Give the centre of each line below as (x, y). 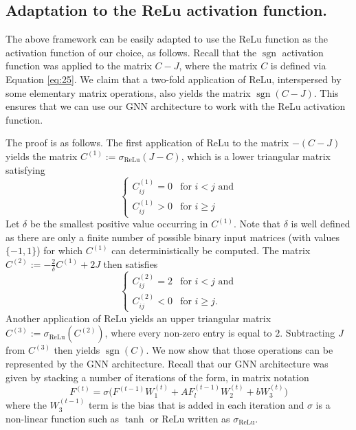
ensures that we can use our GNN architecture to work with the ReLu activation (176, 106)
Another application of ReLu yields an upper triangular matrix (138, 318)
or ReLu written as (190, 418)
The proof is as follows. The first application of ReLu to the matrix (147, 143)
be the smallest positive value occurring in (119, 224)
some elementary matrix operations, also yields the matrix (128, 92)
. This (326, 92)
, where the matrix (218, 66)
